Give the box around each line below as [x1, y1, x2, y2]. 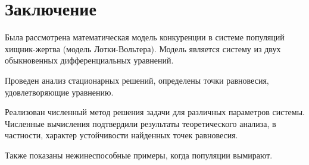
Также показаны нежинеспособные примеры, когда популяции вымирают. [5, 148, 273, 161]
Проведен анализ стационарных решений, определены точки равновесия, [5, 74, 269, 86]
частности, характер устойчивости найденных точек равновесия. [5, 129, 238, 141]
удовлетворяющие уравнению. [5, 85, 114, 98]
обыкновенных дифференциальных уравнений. [5, 54, 174, 66]
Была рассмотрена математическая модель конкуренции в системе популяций [5, 31, 285, 43]
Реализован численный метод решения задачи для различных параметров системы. [5, 106, 305, 118]
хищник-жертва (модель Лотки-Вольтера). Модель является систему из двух [5, 42, 281, 55]
